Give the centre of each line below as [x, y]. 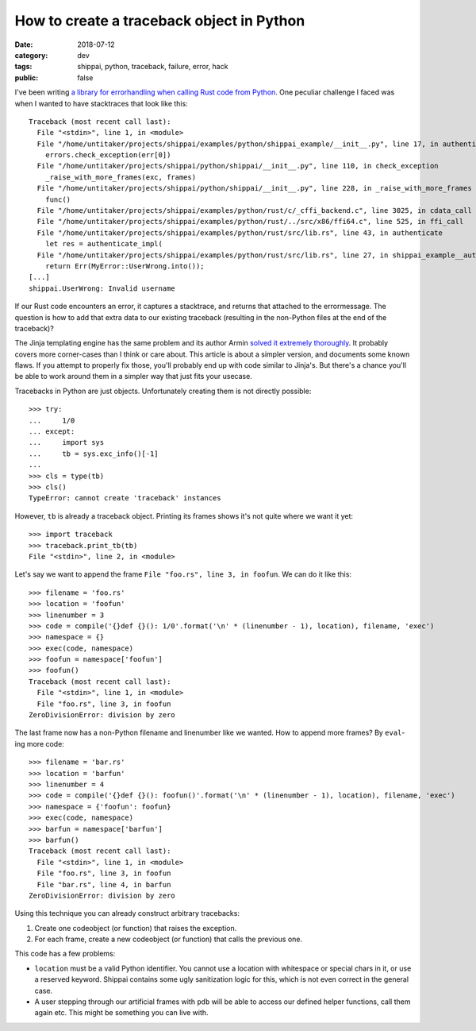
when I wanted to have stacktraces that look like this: [101, 103]
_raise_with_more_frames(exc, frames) [121, 177]
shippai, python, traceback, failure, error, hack [153, 67]
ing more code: [40, 743]
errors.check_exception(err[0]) [108, 155]
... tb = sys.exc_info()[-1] [94, 454]
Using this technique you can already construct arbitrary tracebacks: [127, 913]
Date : [24, 44]
